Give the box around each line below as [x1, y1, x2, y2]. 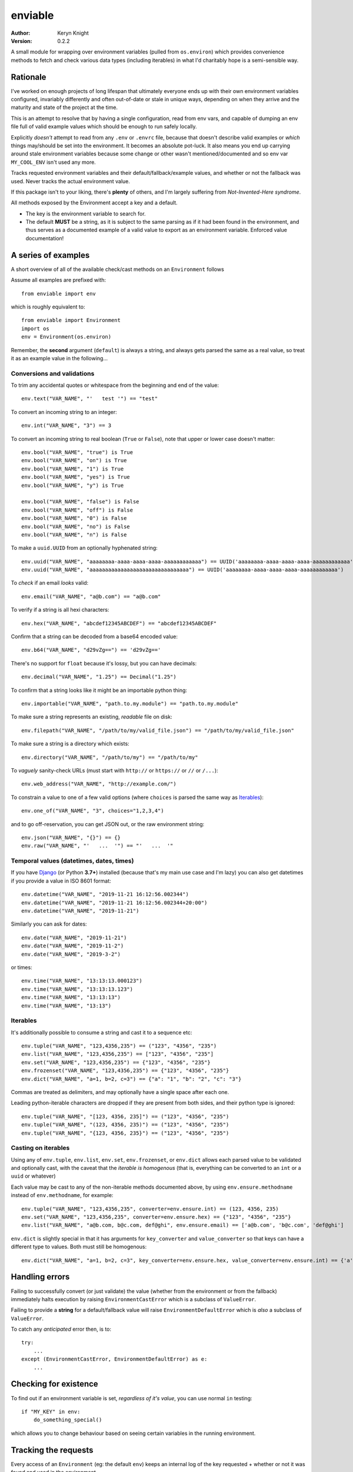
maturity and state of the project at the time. [11, 104, 118, 111]
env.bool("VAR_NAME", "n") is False [21, 531, 127, 538]
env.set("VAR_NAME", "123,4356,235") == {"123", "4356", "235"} [21, 1059, 211, 1066]
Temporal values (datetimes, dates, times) [11, 857, 134, 865]
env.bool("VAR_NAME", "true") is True [21, 449, 134, 456]
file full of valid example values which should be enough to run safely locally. [11, 123, 197, 130]
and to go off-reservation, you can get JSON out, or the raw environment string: [11, 820, 205, 827]
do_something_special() [33, 1417, 102, 1423]
